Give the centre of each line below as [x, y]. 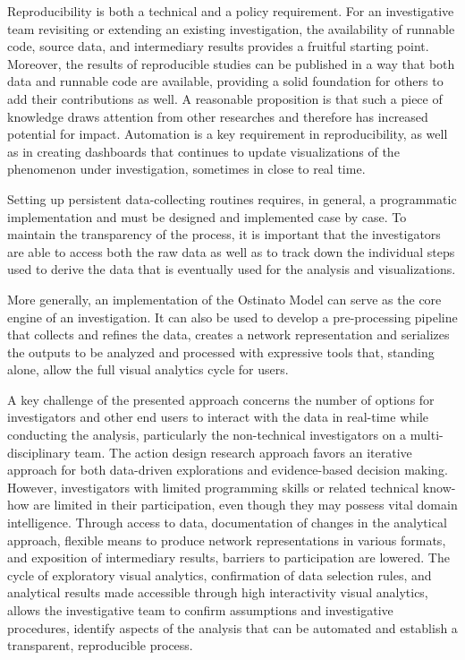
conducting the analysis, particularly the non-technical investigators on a [207, 435]
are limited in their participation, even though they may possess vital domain [245, 505]
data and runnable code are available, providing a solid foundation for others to [225, 81]
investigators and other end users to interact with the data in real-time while [218, 417]
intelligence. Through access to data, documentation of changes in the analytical [227, 523]
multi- [427, 435]
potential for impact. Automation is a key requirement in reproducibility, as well [228, 134]
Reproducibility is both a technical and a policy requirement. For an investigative [231, 11]
